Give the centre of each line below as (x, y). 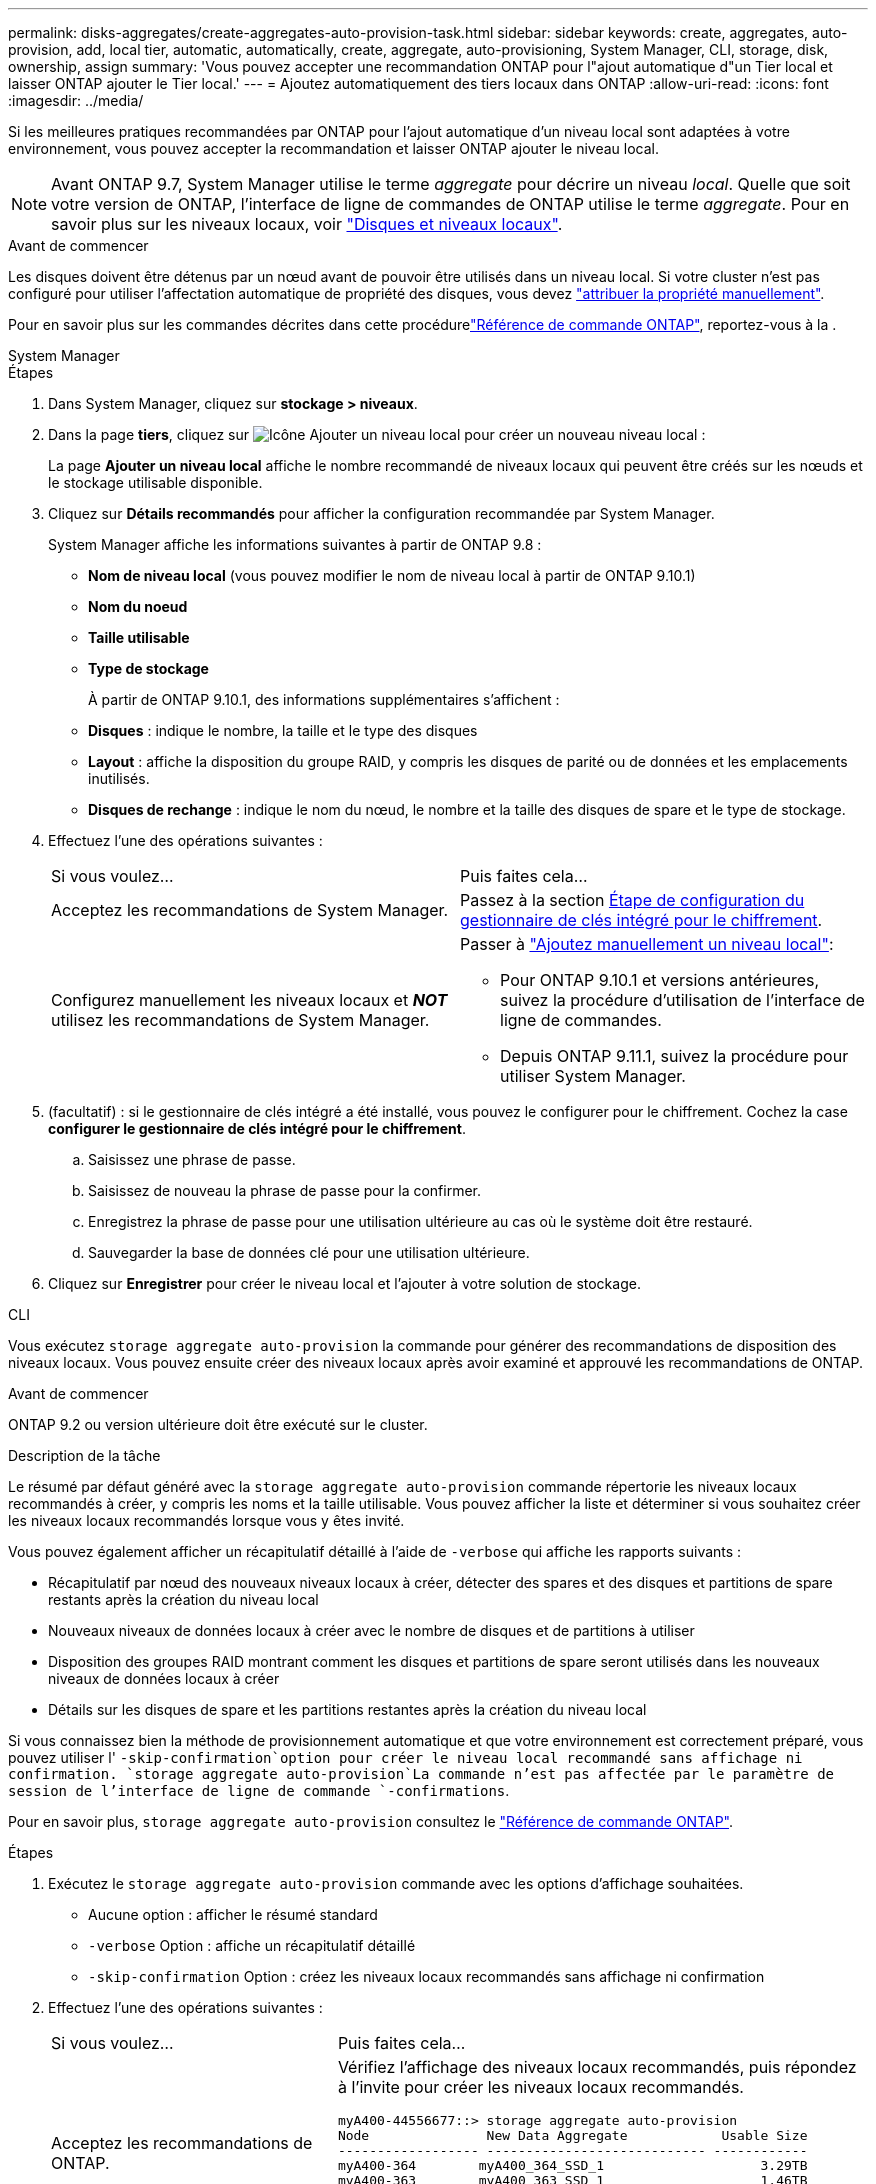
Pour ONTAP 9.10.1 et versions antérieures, (660, 980)
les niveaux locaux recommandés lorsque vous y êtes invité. (206, 1520)
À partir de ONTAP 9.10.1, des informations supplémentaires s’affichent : (324, 699)
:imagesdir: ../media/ (76, 100)
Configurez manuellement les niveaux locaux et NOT (249, 1000)
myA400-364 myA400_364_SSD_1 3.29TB (572, 2165)
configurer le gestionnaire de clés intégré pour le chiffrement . (257, 1128)
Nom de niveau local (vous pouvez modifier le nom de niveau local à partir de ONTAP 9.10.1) (392, 575)
